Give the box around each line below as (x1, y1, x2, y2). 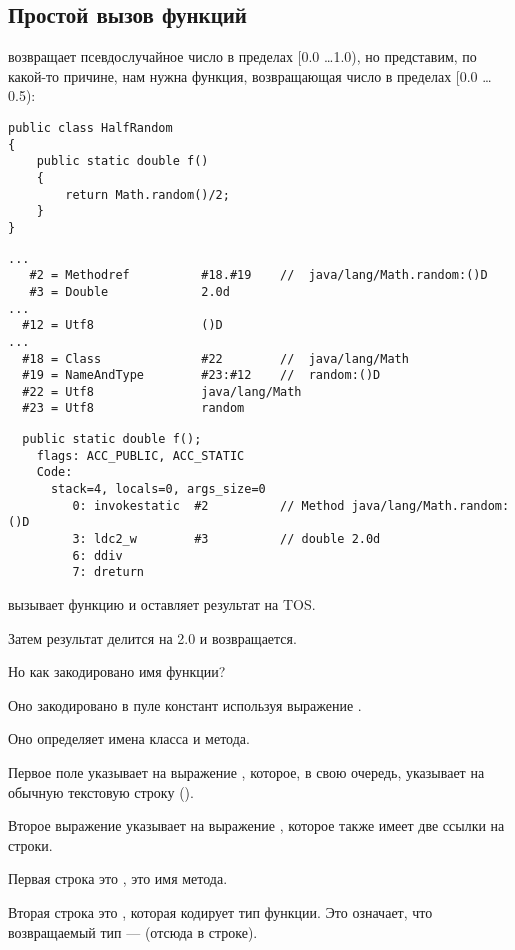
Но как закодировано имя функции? (8, 661, 226, 682)
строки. (8, 834, 53, 855)
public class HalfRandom (8, 120, 173, 135)
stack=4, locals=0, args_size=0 (50, 482, 266, 497)
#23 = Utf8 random (22, 401, 245, 416)
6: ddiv (72, 548, 123, 563)
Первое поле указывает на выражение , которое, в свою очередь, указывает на (8, 762, 485, 783)
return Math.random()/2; (65, 187, 230, 202)
